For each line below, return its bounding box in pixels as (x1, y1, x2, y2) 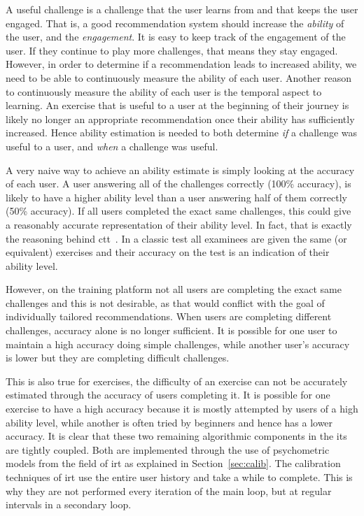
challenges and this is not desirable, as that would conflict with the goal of (6, 295, 325, 310)
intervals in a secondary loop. (6, 497, 132, 512)
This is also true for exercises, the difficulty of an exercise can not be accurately (6, 373, 348, 388)
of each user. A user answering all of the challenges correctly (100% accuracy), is (6, 176, 351, 191)
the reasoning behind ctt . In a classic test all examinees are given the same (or (6, 231, 347, 245)
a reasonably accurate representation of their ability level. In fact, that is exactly (6, 217, 352, 231)
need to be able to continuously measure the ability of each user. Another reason (6, 70, 351, 85)
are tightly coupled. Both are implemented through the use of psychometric (6, 442, 330, 457)
